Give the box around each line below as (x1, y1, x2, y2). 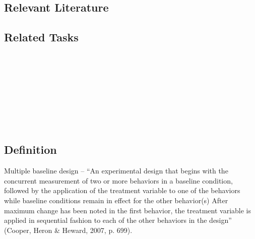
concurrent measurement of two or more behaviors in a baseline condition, (4, 175, 233, 186)
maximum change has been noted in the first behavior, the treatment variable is (4, 205, 251, 215)
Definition (4, 142, 57, 157)
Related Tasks (4, 29, 79, 45)
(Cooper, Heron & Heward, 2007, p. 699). (4, 224, 133, 235)
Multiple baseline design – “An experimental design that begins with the (4, 165, 228, 176)
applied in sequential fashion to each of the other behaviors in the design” (4, 215, 232, 225)
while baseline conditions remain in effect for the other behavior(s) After (4, 195, 228, 205)
